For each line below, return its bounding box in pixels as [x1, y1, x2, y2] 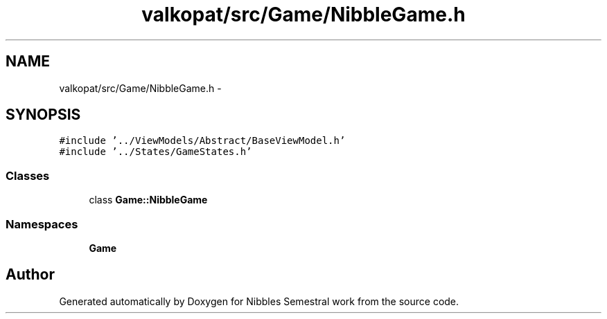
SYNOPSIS [6, 106, 81, 124]
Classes [6, 168, 50, 183]
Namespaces [6, 217, 78, 231]
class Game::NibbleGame [89, 194, 208, 206]
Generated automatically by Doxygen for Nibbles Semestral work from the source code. [59, 295, 459, 307]
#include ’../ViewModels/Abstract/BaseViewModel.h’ [59, 135, 346, 147]
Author [6, 266, 55, 284]
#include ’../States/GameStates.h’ [59, 146, 252, 158]
